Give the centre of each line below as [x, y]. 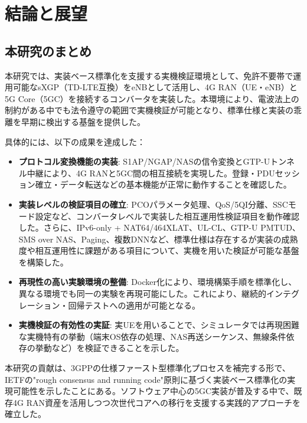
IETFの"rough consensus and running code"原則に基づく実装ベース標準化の [146, 379]
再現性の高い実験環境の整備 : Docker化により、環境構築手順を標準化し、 [158, 282]
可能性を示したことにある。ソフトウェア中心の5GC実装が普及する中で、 [153, 391]
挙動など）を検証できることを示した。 [110, 348]
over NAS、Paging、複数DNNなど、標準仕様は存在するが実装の [160, 239]
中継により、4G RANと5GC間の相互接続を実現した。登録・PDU [151, 173]
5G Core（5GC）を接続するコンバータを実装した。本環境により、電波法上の [152, 98]
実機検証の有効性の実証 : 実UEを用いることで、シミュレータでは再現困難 [159, 325]
